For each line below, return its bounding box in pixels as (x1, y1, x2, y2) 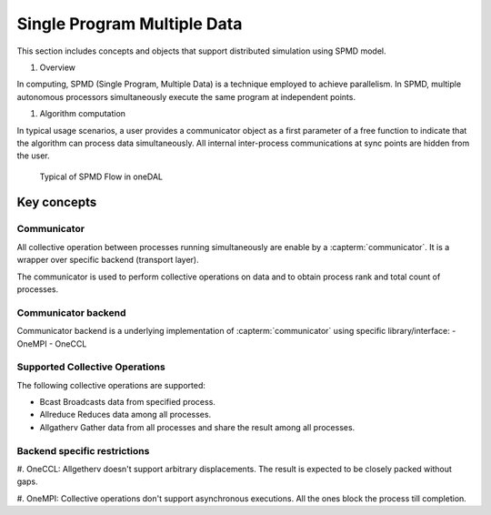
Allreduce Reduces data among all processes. (39, 409, 212, 420)
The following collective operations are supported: (16, 379, 206, 390)
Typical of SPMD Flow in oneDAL (39, 171, 164, 182)
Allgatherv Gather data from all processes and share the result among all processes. (39, 421, 356, 432)
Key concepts (16, 195, 97, 210)
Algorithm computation (39, 108, 126, 119)
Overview (39, 62, 76, 73)
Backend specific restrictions (16, 444, 150, 457)
